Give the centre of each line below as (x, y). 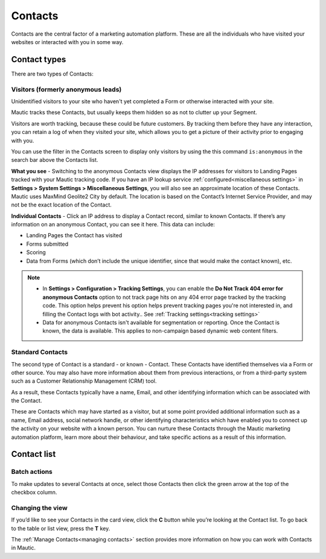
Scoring (36, 252)
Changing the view (39, 508)
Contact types (39, 59)
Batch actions (32, 472)
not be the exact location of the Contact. (61, 205)
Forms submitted (47, 244)
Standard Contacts (40, 352)
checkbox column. (34, 493)
